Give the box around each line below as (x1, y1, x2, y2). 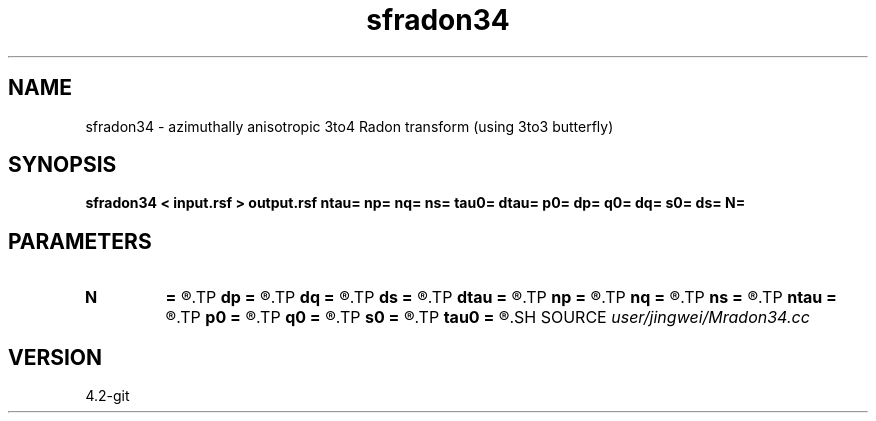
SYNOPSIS (8, 152, 117, 178)
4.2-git (85, 387, 130, 405)
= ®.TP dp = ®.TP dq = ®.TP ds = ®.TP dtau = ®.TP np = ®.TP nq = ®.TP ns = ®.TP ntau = (165, 287, 837, 308)
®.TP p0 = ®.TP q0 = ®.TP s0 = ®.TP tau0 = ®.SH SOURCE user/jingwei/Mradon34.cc (165, 307, 810, 328)
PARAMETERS (8, 228, 152, 254)
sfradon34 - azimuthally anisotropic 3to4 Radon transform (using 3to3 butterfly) (85, 117, 614, 135)
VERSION (8, 344, 103, 370)
